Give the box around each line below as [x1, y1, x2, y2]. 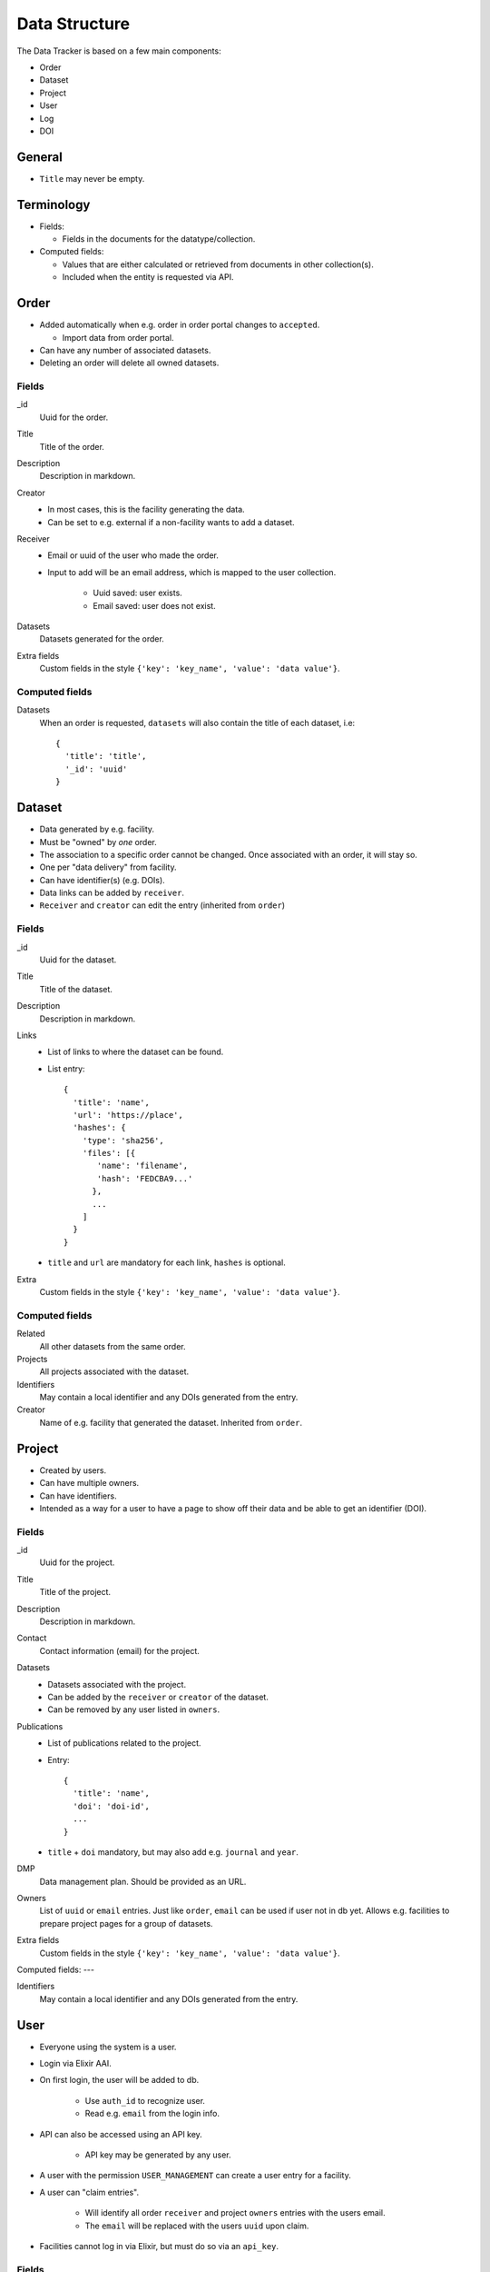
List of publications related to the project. [47, 1738, 201, 1749]
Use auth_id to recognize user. [84, 2095, 206, 2106]
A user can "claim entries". [39, 2187, 140, 2197]
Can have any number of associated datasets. [39, 344, 211, 355]
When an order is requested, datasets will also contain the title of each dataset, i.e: [39, 717, 356, 728]
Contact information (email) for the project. [39, 1645, 200, 1656]
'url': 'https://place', [73, 1110, 183, 1120]
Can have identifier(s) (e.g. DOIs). [39, 874, 165, 885]
